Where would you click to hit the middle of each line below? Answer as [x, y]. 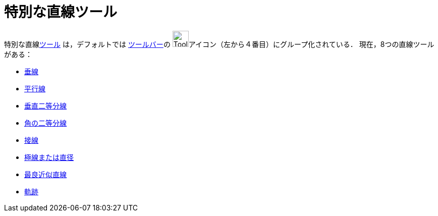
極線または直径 [49, 157]
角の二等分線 [45, 123]
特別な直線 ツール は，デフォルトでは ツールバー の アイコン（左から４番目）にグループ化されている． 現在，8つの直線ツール [219, 44]
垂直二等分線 [45, 105]
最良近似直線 [45, 174]
